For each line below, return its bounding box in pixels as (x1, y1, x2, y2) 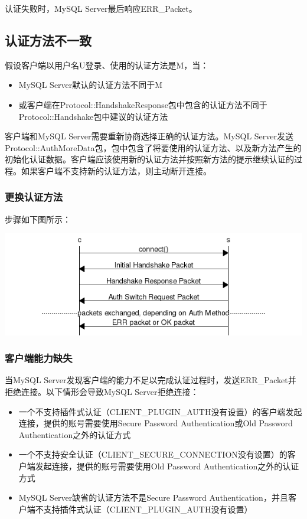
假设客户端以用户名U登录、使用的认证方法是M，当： (5, 58, 209, 71)
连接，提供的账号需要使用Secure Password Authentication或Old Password (18, 417, 293, 429)
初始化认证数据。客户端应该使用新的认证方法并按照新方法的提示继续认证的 (5, 153, 294, 165)
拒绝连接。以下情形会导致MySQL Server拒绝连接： (5, 385, 199, 397)
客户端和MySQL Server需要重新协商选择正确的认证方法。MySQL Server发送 (5, 130, 294, 142)
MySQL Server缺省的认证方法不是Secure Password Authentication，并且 (18, 491, 288, 504)
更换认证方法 (5, 190, 63, 204)
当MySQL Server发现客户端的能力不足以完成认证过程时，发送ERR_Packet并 (5, 374, 296, 386)
